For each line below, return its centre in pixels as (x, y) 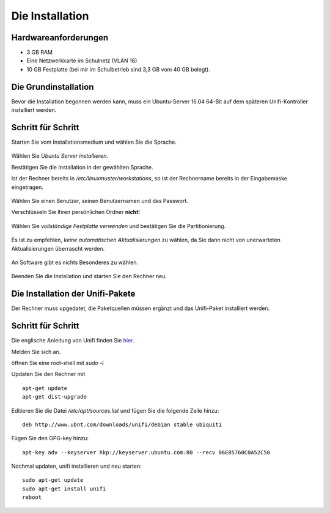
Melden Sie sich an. (36, 352)
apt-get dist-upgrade (54, 397)
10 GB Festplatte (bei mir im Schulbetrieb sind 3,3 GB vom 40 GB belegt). (118, 69)
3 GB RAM (40, 53)
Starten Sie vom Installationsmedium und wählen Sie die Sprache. (94, 142)
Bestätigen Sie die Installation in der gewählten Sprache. (82, 167)
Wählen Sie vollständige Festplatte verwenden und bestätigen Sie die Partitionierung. (119, 226)
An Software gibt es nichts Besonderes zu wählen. (75, 262)
